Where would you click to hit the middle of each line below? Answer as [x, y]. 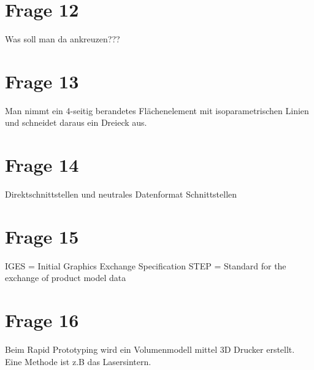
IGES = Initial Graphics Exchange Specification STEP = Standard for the [146, 265]
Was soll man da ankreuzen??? [63, 39]
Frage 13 [42, 81]
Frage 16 [42, 320]
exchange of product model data [66, 278]
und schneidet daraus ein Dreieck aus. [76, 122]
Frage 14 [42, 165]
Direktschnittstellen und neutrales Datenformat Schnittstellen [121, 194]
